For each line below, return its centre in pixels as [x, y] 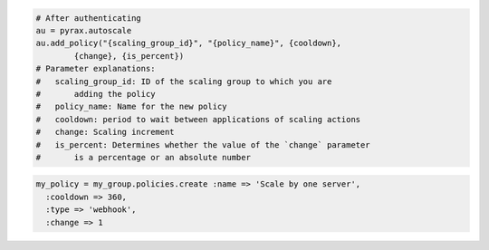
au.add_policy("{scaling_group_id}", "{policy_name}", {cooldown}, [189, 43]
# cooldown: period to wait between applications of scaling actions [198, 119]
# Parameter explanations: [96, 69]
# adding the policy [96, 94]
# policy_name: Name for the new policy [131, 107]
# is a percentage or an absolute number [143, 157]
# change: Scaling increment [105, 132]
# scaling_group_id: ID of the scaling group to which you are [184, 81]
